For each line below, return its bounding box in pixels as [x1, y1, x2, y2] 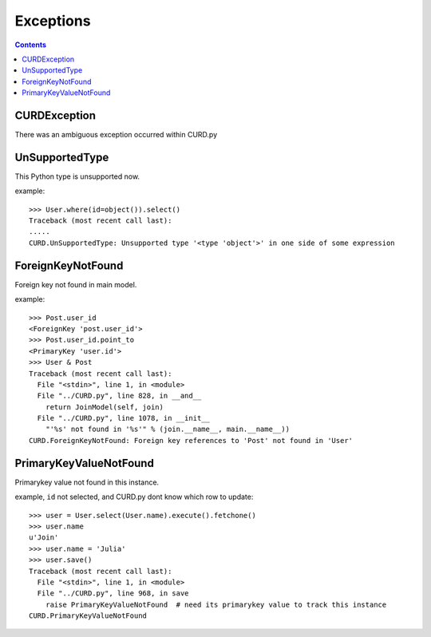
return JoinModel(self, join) [45, 402, 164, 411]
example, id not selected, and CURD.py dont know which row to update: [14, 492, 254, 502]
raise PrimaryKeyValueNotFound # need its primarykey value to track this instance [45, 599, 387, 609]
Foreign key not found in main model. [14, 279, 137, 289]
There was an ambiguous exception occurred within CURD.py [14, 130, 218, 140]
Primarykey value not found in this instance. [14, 477, 160, 487]
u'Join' [29, 533, 59, 542]
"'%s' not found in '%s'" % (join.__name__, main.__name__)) [45, 425, 291, 434]
